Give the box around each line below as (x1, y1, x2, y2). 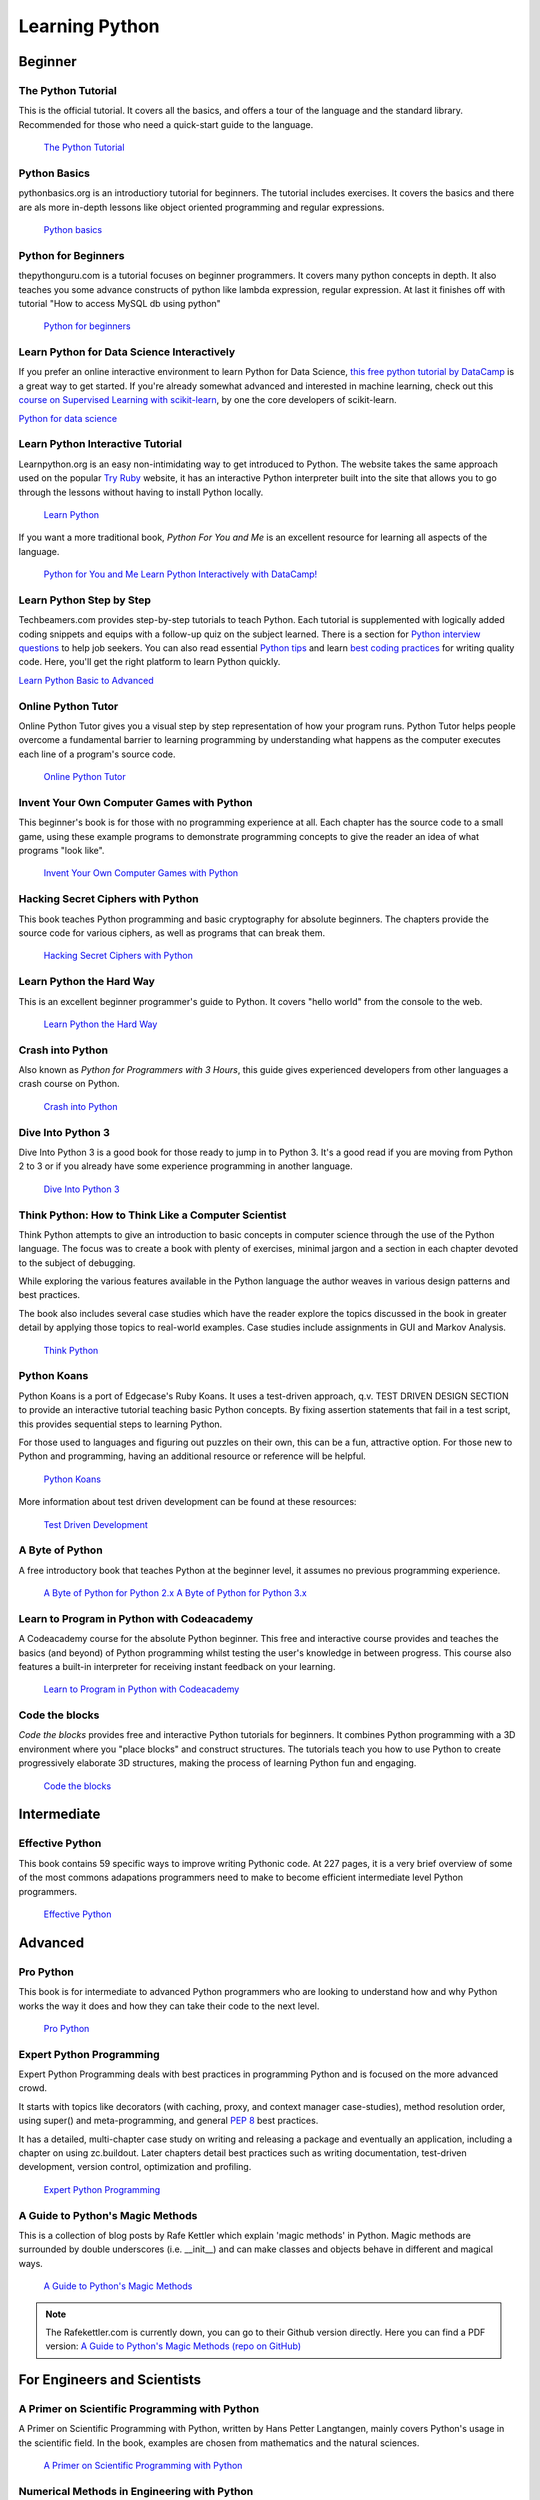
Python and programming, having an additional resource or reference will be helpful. (18, 1450, 367, 1462)
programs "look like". (18, 845, 105, 857)
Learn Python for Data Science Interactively (18, 345, 236, 359)
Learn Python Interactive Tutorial (18, 437, 182, 451)
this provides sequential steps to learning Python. (18, 1418, 223, 1430)
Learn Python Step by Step (18, 593, 152, 607)
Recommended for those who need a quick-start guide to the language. (18, 118, 314, 130)
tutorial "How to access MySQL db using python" (18, 297, 222, 309)
